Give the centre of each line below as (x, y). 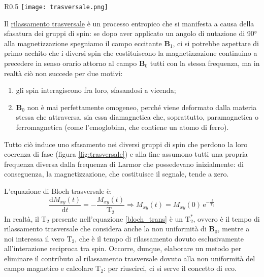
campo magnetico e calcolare (49, 268)
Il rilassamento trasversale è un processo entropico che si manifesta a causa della (129, 23)
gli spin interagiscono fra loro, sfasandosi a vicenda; (96, 90)
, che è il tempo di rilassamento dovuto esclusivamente (159, 238)
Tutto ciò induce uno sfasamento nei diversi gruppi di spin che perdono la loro (126, 144)
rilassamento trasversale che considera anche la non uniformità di (105, 229)
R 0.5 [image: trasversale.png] (56, 6)
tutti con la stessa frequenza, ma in (205, 63)
